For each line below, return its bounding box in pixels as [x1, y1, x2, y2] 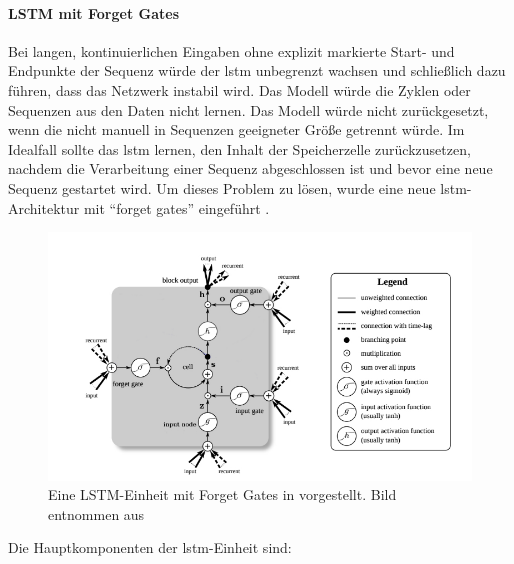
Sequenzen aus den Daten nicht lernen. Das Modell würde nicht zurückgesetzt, [8, 99, 489, 120]
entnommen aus [48, 503, 145, 524]
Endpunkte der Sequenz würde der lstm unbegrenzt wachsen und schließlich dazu [8, 60, 506, 81]
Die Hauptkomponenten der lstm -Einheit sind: [8, 537, 292, 558]
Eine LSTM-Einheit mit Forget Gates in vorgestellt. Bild [48, 484, 397, 505]
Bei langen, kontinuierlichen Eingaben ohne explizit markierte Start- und [8, 40, 455, 61]
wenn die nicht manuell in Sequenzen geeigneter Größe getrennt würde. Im [8, 119, 465, 140]
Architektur [8, 197, 80, 218]
